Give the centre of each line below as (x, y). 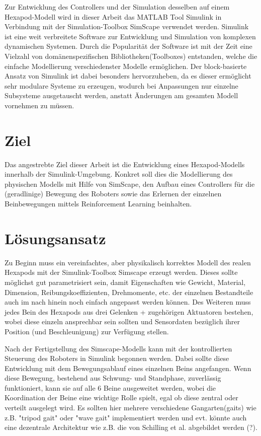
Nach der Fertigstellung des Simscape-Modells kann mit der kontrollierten (118, 348)
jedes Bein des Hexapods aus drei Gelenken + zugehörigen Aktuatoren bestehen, (129, 311)
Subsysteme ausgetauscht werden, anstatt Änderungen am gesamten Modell (121, 95)
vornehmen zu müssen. (39, 105)
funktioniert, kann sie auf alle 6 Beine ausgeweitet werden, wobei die (110, 387)
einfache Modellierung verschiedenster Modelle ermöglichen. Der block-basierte (126, 66)
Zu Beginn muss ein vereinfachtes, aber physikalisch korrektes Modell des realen (128, 262)
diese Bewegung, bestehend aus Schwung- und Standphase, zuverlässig (113, 378)
